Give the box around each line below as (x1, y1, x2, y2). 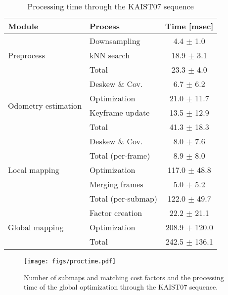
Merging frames (90, 178, 143, 190)
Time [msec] (165, 20, 214, 32)
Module (8, 20, 39, 32)
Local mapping (8, 164, 59, 175)
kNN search (90, 49, 130, 61)
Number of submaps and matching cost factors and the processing (24, 272, 224, 282)
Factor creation (90, 207, 142, 218)
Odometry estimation (8, 99, 82, 111)
